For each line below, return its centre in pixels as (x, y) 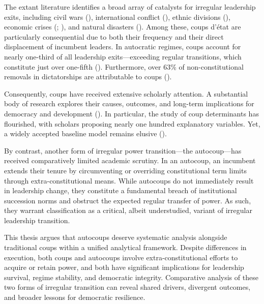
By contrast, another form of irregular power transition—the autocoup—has (123, 150)
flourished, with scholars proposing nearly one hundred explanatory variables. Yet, (132, 123)
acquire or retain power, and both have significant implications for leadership (124, 267)
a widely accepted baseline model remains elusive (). (85, 133)
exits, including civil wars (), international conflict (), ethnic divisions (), (117, 17)
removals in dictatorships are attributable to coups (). (88, 77)
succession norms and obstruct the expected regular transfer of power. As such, (128, 200)
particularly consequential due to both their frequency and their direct (114, 36)
